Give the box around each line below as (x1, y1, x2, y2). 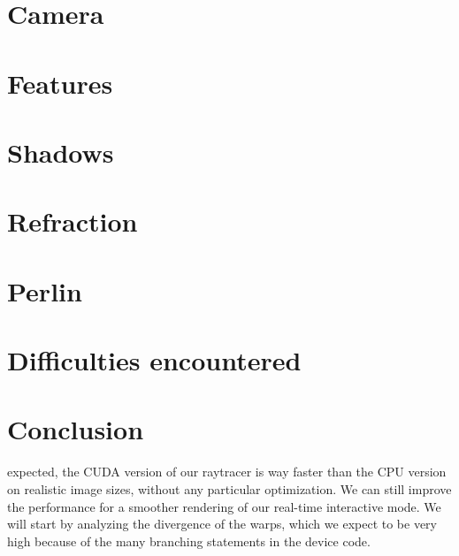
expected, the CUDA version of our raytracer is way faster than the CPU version (7, 462, 447, 481)
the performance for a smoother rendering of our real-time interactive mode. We (7, 497, 441, 515)
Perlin (7, 272, 82, 308)
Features (7, 65, 113, 101)
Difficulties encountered (7, 342, 302, 378)
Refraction (7, 203, 138, 240)
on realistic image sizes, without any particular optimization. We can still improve (7, 479, 452, 498)
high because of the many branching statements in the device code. (7, 531, 371, 550)
